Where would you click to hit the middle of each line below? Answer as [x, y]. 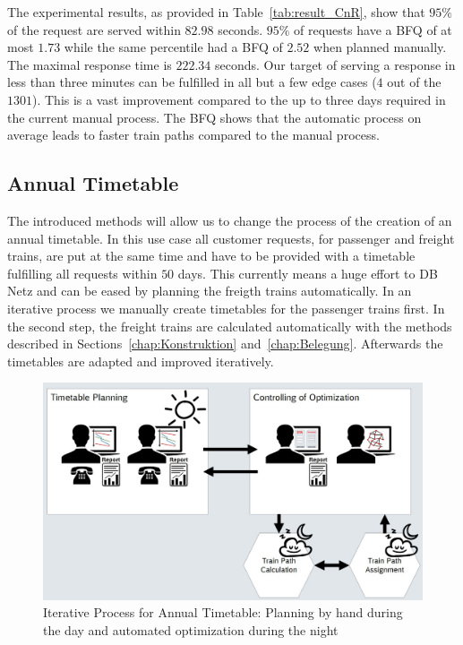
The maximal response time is [90, 64]
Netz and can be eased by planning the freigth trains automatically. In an [210, 291]
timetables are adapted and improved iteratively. [141, 361]
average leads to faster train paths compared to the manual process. [193, 135]
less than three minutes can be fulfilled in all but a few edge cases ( [192, 82]
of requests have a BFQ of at [373, 29]
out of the [414, 82]
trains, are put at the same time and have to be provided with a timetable [211, 256]
